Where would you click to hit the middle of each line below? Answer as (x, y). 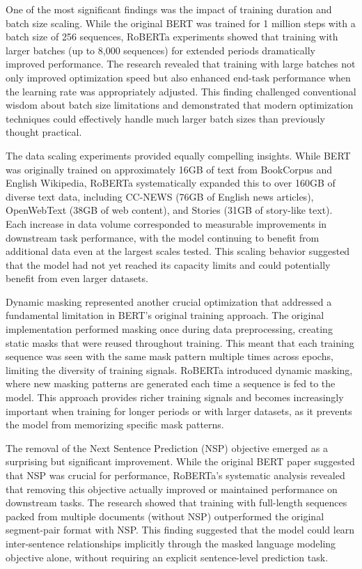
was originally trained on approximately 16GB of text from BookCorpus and (169, 169)
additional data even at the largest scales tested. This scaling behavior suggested (178, 251)
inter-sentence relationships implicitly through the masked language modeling (171, 543)
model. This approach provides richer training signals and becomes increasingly (175, 397)
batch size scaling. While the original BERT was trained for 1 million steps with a (181, 23)
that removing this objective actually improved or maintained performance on (172, 489)
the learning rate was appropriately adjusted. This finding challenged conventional (181, 91)
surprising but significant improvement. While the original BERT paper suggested (180, 461)
